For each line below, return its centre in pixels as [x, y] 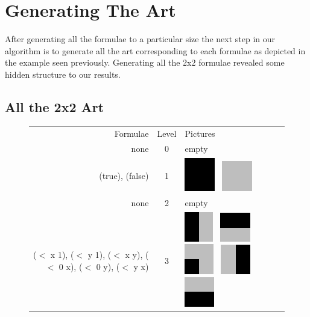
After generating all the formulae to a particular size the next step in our [140, 39]
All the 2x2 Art [55, 106]
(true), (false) [124, 176]
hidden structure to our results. [63, 74]
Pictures [200, 133]
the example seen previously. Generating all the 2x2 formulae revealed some [145, 62]
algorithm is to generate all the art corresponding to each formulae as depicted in [155, 50]
